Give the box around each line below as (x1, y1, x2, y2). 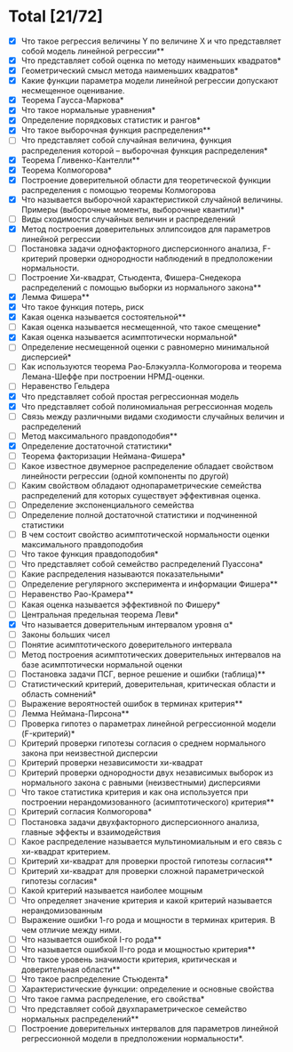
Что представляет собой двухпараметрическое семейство (20, 1004, 248, 1015)
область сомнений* (20, 689, 97, 700)
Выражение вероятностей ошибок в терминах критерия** (20, 699, 243, 708)
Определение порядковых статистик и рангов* (20, 115, 201, 125)
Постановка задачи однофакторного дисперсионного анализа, (20, 243, 261, 254)
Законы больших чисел (20, 629, 110, 640)
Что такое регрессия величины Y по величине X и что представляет (20, 36, 281, 46)
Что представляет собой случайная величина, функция (20, 135, 232, 146)
